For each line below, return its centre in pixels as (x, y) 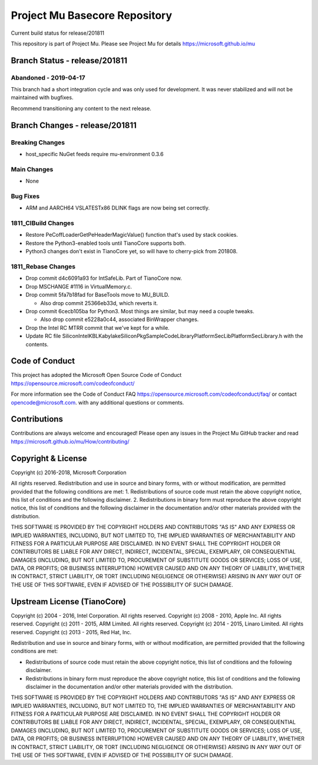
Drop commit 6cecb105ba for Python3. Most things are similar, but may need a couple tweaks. (140, 311)
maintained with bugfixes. (42, 98)
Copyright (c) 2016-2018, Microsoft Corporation (69, 472)
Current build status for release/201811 (58, 33)
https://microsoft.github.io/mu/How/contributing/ (70, 441)
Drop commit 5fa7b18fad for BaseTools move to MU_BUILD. (97, 295)
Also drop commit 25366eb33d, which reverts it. (99, 303)
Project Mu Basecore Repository (92, 15)
